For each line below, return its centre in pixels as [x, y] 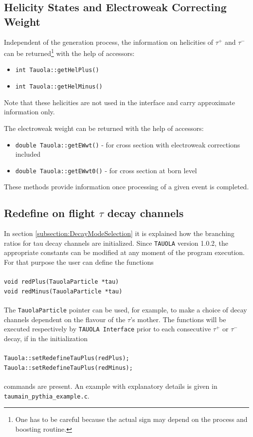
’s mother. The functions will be [178, 319]
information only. [29, 112]
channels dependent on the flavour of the [65, 319]
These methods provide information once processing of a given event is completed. [126, 187]
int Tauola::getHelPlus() [57, 70]
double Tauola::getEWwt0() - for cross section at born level [106, 170]
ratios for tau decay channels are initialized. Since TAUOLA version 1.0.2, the [116, 243]
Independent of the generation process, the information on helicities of [109, 42]
